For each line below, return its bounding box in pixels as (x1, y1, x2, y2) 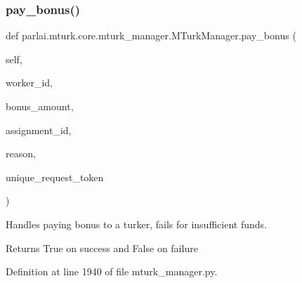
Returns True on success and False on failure (6, 240, 198, 255)
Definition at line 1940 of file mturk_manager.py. (6, 264, 218, 279)
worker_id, (6, 75, 53, 90)
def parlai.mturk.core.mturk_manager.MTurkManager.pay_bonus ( (6, 28, 296, 43)
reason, (6, 146, 36, 161)
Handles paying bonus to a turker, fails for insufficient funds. (6, 216, 267, 231)
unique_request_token (6, 169, 104, 184)
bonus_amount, (6, 99, 74, 113)
